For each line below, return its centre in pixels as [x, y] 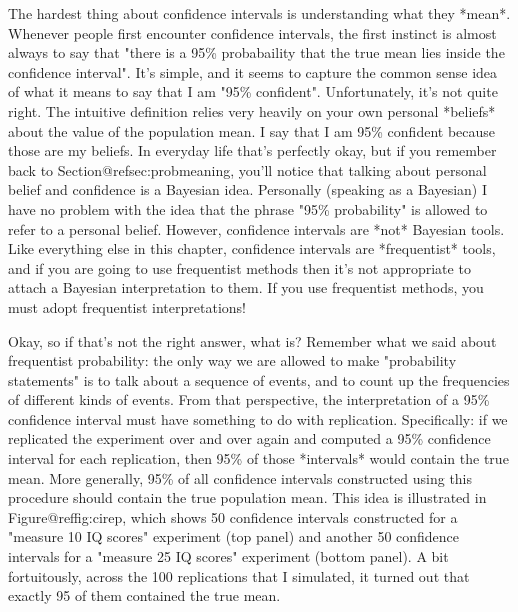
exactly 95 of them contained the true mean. [144, 595]
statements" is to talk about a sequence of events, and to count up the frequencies [259, 379]
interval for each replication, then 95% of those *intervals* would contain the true [258, 458]
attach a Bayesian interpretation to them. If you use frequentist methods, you [246, 287]
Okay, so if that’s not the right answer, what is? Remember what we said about [252, 340]
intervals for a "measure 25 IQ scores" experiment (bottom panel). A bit [228, 556]
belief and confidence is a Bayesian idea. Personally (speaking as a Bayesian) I [247, 189]
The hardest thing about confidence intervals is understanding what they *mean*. [259, 13]
